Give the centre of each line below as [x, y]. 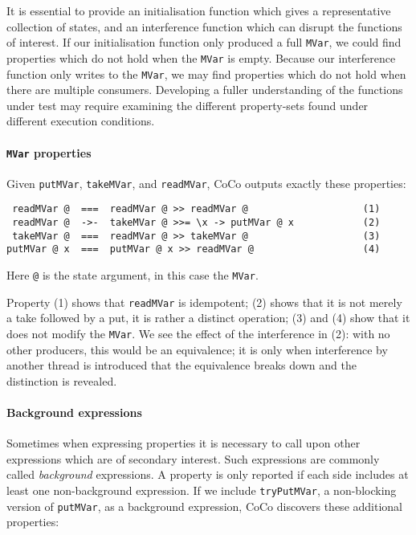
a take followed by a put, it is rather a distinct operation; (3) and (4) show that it [208, 318]
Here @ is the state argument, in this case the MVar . [133, 275]
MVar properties [49, 152]
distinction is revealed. [62, 380]
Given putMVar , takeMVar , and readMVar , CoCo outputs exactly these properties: [206, 183]
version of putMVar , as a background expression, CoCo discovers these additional [204, 506]
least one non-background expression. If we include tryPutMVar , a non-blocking [202, 490]
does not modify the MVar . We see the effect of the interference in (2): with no [198, 333]
